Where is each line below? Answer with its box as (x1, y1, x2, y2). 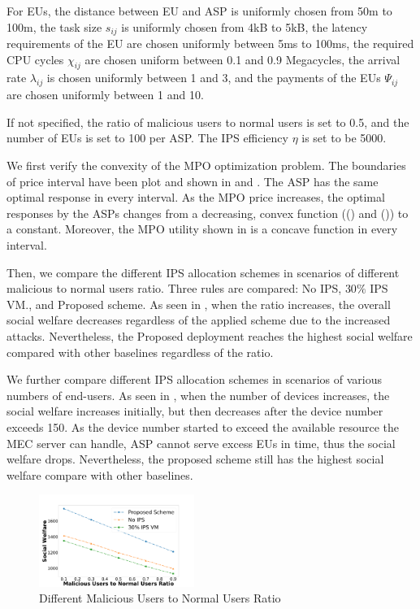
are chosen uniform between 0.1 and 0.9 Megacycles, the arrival (84, 50, 401, 67)
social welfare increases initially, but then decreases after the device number (6, 402, 383, 420)
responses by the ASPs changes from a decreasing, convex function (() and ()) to (6, 204, 409, 221)
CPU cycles (6, 50, 64, 67)
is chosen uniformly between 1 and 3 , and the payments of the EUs (46, 69, 381, 86)
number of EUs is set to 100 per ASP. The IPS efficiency (6, 129, 288, 146)
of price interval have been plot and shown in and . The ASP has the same (6, 172, 379, 189)
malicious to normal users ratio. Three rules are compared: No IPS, (6, 280, 342, 297)
